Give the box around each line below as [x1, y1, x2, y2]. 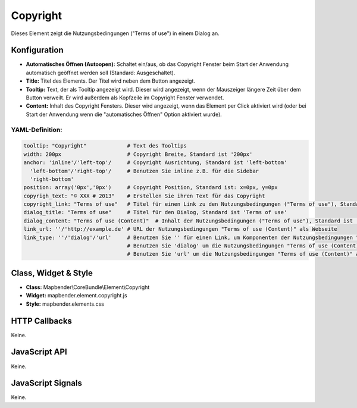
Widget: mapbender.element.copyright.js [26, 292, 127, 299]
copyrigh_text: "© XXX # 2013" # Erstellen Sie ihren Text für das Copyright [23, 192, 265, 199]
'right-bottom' [30, 175, 74, 183]
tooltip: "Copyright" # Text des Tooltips [23, 143, 187, 149]
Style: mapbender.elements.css [26, 300, 104, 307]
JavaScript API [11, 347, 68, 357]
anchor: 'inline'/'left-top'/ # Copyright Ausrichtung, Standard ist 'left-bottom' [23, 159, 287, 166]
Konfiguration [11, 45, 64, 55]
